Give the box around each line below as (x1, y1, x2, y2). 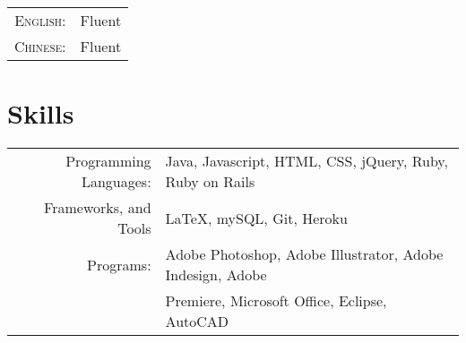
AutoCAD (165, 311, 229, 332)
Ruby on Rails (165, 171, 255, 193)
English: (14, 10, 66, 30)
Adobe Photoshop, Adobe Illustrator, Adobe (165, 244, 444, 265)
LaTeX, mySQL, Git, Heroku (165, 207, 348, 228)
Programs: (87, 253, 151, 275)
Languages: (81, 171, 151, 193)
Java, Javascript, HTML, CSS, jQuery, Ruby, (165, 150, 448, 172)
